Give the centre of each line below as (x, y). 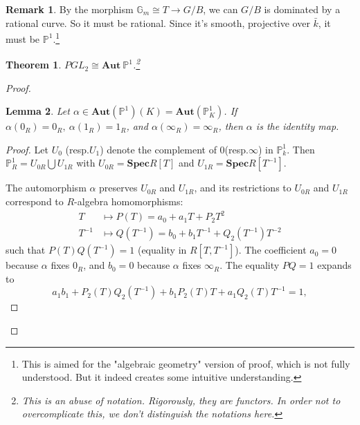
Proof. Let (27, 149)
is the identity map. (297, 126)
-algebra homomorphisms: (129, 201)
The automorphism (46, 188)
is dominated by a (302, 9)
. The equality (250, 265)
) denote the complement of (158, 149)
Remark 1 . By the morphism (70, 9)
